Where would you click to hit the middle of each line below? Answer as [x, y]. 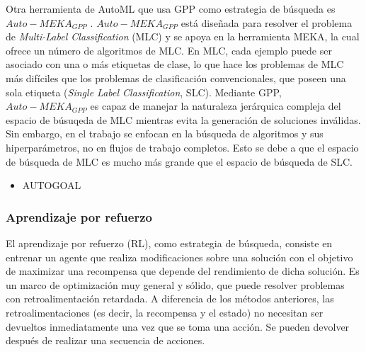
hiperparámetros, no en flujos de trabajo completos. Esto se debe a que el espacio [182, 147]
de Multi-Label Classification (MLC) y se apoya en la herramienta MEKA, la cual [183, 36]
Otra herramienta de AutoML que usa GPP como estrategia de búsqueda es [171, 8]
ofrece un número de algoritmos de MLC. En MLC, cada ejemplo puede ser [169, 50]
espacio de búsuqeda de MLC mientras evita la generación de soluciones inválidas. [183, 119]
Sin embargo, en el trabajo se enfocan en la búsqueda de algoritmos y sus [165, 134]
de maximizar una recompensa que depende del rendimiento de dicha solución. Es [183, 271]
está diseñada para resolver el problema [267, 22]
